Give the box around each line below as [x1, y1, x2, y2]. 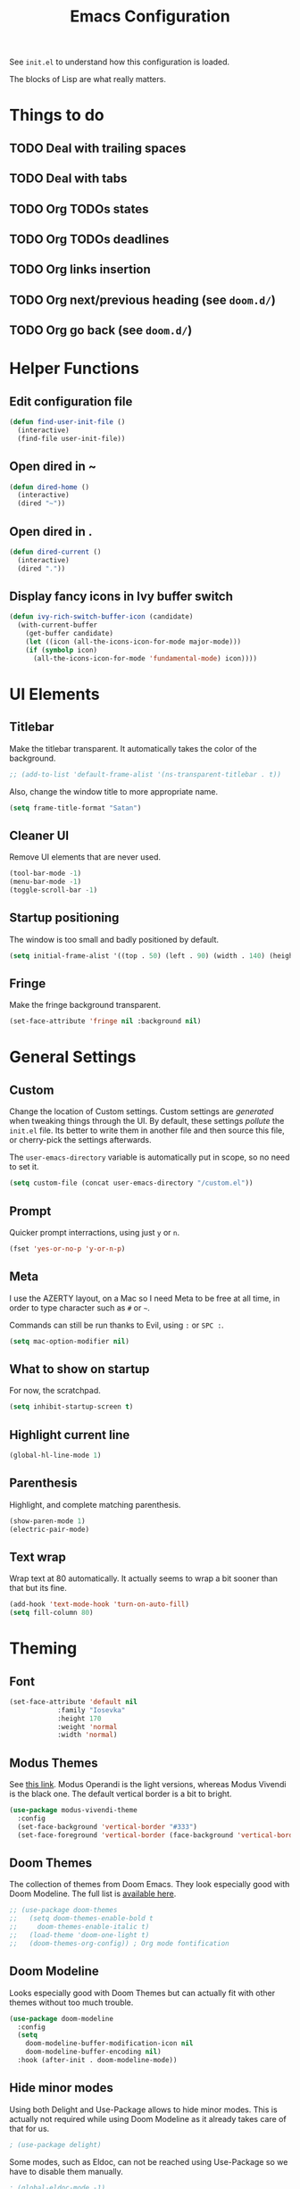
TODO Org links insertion [9, 262, 152, 278]
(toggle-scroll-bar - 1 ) [9, 886, 98, 895]
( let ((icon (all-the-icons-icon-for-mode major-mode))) [25, 637, 242, 646]
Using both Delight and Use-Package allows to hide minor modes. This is [9, 2104, 279, 2115]
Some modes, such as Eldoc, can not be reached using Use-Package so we [9, 2156, 288, 2167]
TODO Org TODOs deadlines [9, 231, 170, 246]
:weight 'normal [56, 1722, 118, 1731]
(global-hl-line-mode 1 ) [9, 1451, 102, 1460]
